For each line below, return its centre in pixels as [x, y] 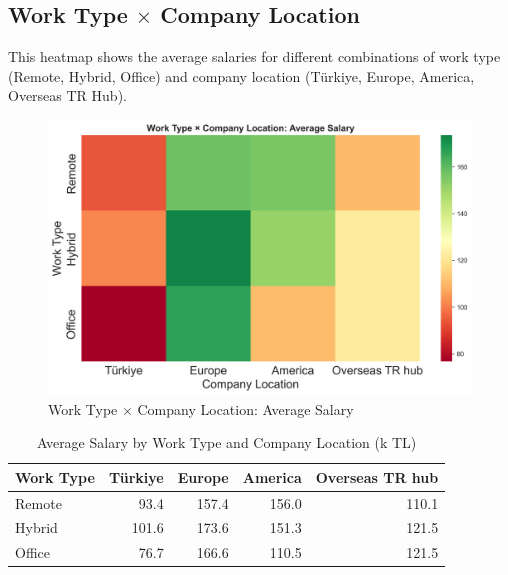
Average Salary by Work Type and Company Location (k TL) [226, 442]
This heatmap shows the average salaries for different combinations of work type [254, 56]
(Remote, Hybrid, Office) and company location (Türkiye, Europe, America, [241, 75]
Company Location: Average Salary [245, 408]
